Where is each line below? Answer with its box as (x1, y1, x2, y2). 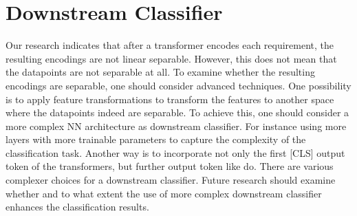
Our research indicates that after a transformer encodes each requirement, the (6, 38, 334, 52)
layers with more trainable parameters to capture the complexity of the (6, 132, 306, 147)
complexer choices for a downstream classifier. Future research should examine (6, 173, 336, 187)
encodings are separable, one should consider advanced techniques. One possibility (6, 78, 351, 92)
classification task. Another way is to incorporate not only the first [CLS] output (6, 145, 345, 160)
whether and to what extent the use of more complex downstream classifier (6, 186, 322, 200)
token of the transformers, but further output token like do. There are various (6, 159, 334, 173)
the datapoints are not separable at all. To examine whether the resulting (6, 65, 315, 79)
